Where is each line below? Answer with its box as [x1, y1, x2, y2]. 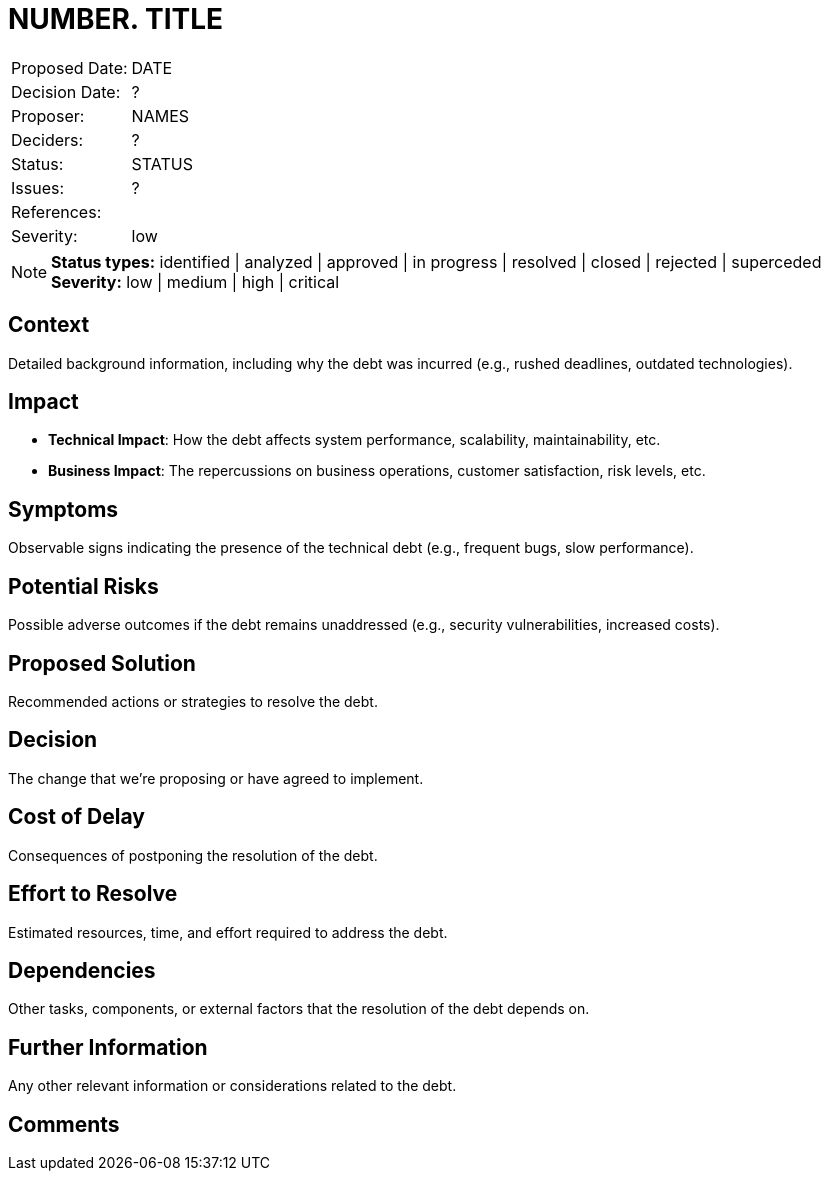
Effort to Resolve [8, 881, 178, 907]
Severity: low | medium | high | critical [51, 271, 340, 292]
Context [8, 312, 90, 338]
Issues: [11, 177, 65, 198]
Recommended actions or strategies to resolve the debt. [8, 692, 378, 710]
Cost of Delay [8, 804, 145, 830]
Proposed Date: [11, 57, 128, 78]
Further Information [8, 1034, 208, 1060]
